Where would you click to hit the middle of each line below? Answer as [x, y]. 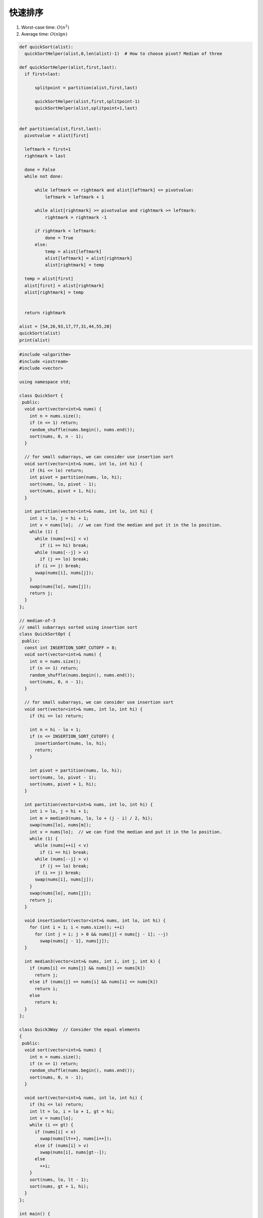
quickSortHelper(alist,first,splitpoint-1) [87, 102]
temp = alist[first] [49, 279]
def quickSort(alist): [46, 47]
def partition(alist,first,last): [60, 129]
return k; [47, 1002]
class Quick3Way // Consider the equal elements [80, 1029]
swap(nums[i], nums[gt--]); [73, 1152]
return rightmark [45, 313]
